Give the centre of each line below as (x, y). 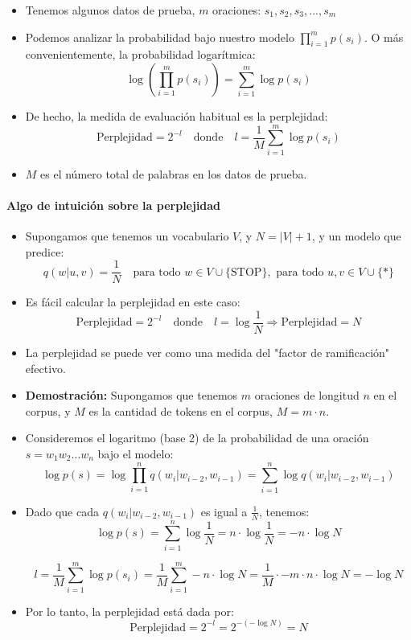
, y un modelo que (356, 236)
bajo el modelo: (136, 453)
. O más (384, 37)
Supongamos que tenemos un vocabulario (127, 236)
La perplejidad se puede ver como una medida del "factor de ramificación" (208, 352)
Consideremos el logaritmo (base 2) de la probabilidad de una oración (197, 438)
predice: (45, 251)
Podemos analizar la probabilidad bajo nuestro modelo (160, 37)
